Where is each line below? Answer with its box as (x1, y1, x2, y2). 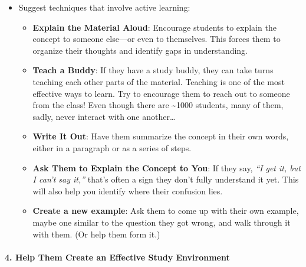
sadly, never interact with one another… (32, 110, 176, 122)
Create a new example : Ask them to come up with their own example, (32, 204, 299, 217)
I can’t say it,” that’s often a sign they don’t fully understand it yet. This (32, 173, 299, 185)
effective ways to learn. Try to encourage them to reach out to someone (32, 87, 290, 99)
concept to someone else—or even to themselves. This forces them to (32, 32, 281, 45)
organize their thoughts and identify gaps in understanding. (32, 44, 248, 56)
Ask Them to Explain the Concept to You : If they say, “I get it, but (32, 161, 301, 174)
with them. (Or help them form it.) (32, 227, 160, 240)
